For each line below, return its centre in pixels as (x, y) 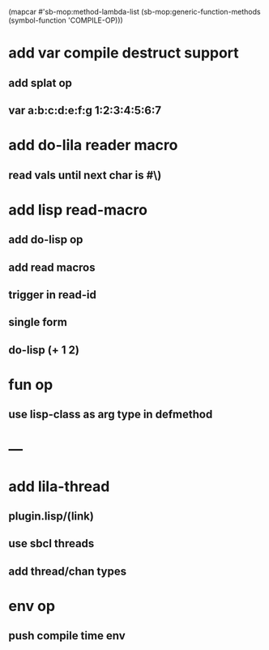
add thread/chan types (68, 571)
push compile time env (67, 636)
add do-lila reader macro (93, 145)
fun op (31, 385)
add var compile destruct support (124, 53)
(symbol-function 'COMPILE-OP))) (66, 20)
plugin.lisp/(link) (51, 517)
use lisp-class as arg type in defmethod (111, 415)
